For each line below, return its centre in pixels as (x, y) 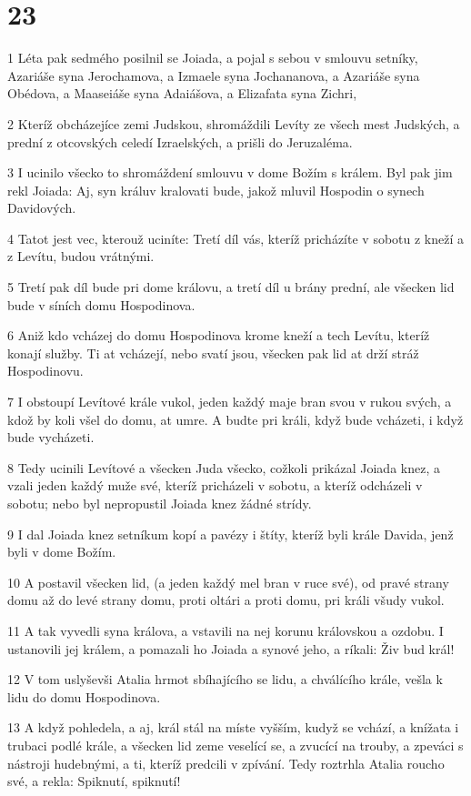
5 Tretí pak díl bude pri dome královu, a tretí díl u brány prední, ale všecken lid (231, 287)
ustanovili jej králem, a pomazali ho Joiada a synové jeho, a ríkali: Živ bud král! (231, 648)
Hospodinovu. (45, 371)
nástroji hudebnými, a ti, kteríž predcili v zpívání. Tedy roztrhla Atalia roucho (226, 763)
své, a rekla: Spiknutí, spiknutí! (94, 781)
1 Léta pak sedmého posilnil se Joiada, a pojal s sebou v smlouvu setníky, (213, 58)
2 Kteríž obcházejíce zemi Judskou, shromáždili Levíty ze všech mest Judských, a (234, 123)
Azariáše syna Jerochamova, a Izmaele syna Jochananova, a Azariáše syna (214, 75)
